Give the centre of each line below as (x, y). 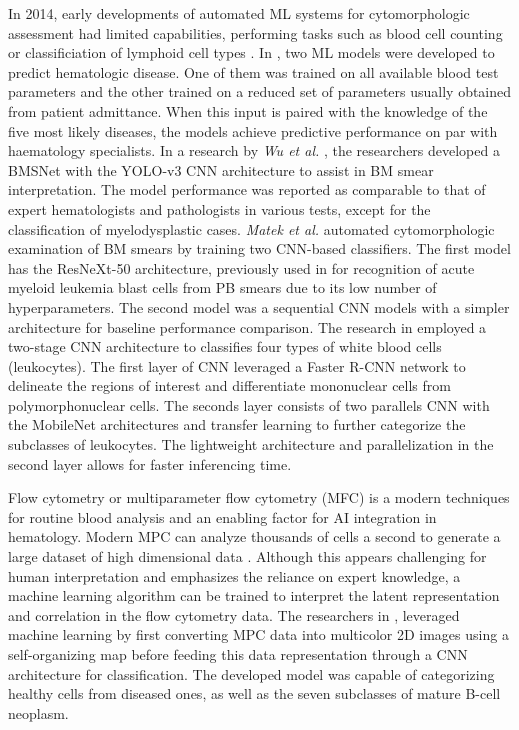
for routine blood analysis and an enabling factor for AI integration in (222, 516)
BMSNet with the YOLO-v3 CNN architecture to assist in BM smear (221, 169)
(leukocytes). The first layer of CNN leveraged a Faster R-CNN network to (237, 365)
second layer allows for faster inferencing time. (150, 463)
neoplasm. (38, 712)
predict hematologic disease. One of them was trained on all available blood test (253, 71)
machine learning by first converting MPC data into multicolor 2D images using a (258, 634)
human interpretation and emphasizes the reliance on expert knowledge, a (234, 575)
